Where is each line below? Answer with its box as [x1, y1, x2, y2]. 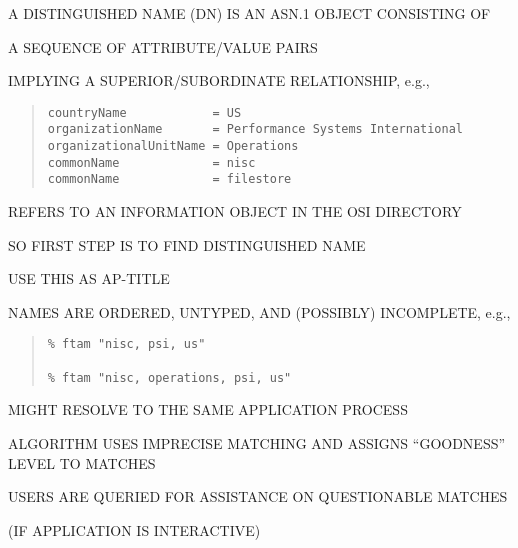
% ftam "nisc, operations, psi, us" [47, 370, 292, 385]
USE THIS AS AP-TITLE [8, 268, 170, 289]
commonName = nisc [47, 155, 256, 170]
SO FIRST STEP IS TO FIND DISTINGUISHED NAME [8, 234, 366, 255]
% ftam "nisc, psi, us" [47, 337, 206, 352]
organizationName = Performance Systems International [47, 122, 464, 137]
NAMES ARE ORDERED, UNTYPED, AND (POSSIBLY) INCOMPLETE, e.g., [8, 301, 511, 322]
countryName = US [47, 105, 242, 120]
